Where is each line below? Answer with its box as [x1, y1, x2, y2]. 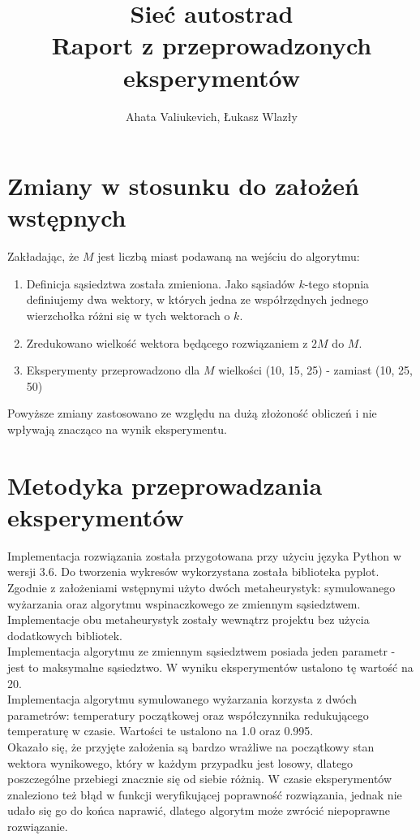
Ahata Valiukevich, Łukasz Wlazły [126, 107, 298, 124]
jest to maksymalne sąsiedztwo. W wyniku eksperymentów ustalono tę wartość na [7, 659, 414, 676]
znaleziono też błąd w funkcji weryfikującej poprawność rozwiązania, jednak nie [7, 786, 402, 803]
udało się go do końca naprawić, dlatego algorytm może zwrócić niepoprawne [7, 802, 390, 819]
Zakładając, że [7, 248, 79, 265]
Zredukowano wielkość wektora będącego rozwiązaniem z [26, 334, 308, 351]
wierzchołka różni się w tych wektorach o [26, 307, 230, 323]
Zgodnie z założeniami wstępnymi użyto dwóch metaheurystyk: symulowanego [7, 579, 396, 596]
